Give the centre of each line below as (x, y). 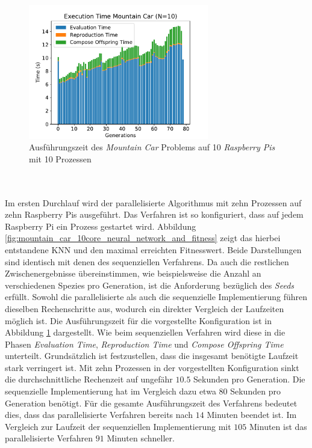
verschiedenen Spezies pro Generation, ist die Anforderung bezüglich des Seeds (150, 285)
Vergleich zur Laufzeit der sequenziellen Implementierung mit (118, 426)
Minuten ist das (278, 426)
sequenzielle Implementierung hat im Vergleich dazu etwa (111, 391)
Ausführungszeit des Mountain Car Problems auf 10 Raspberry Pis (152, 147)
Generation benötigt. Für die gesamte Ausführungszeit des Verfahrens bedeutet (151, 403)
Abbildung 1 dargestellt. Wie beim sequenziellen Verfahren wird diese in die (145, 332)
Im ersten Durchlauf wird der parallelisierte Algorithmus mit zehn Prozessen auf (153, 202)
